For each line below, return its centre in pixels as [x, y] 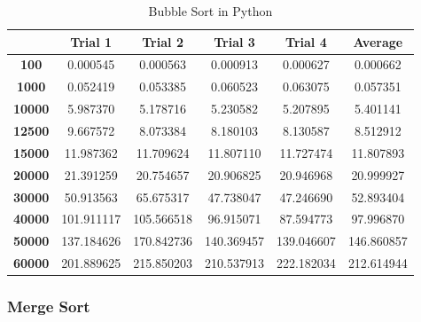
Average [378, 41]
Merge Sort [49, 306]
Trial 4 [306, 41]
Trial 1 [91, 41]
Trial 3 [234, 41]
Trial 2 [163, 41]
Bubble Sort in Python [210, 11]
